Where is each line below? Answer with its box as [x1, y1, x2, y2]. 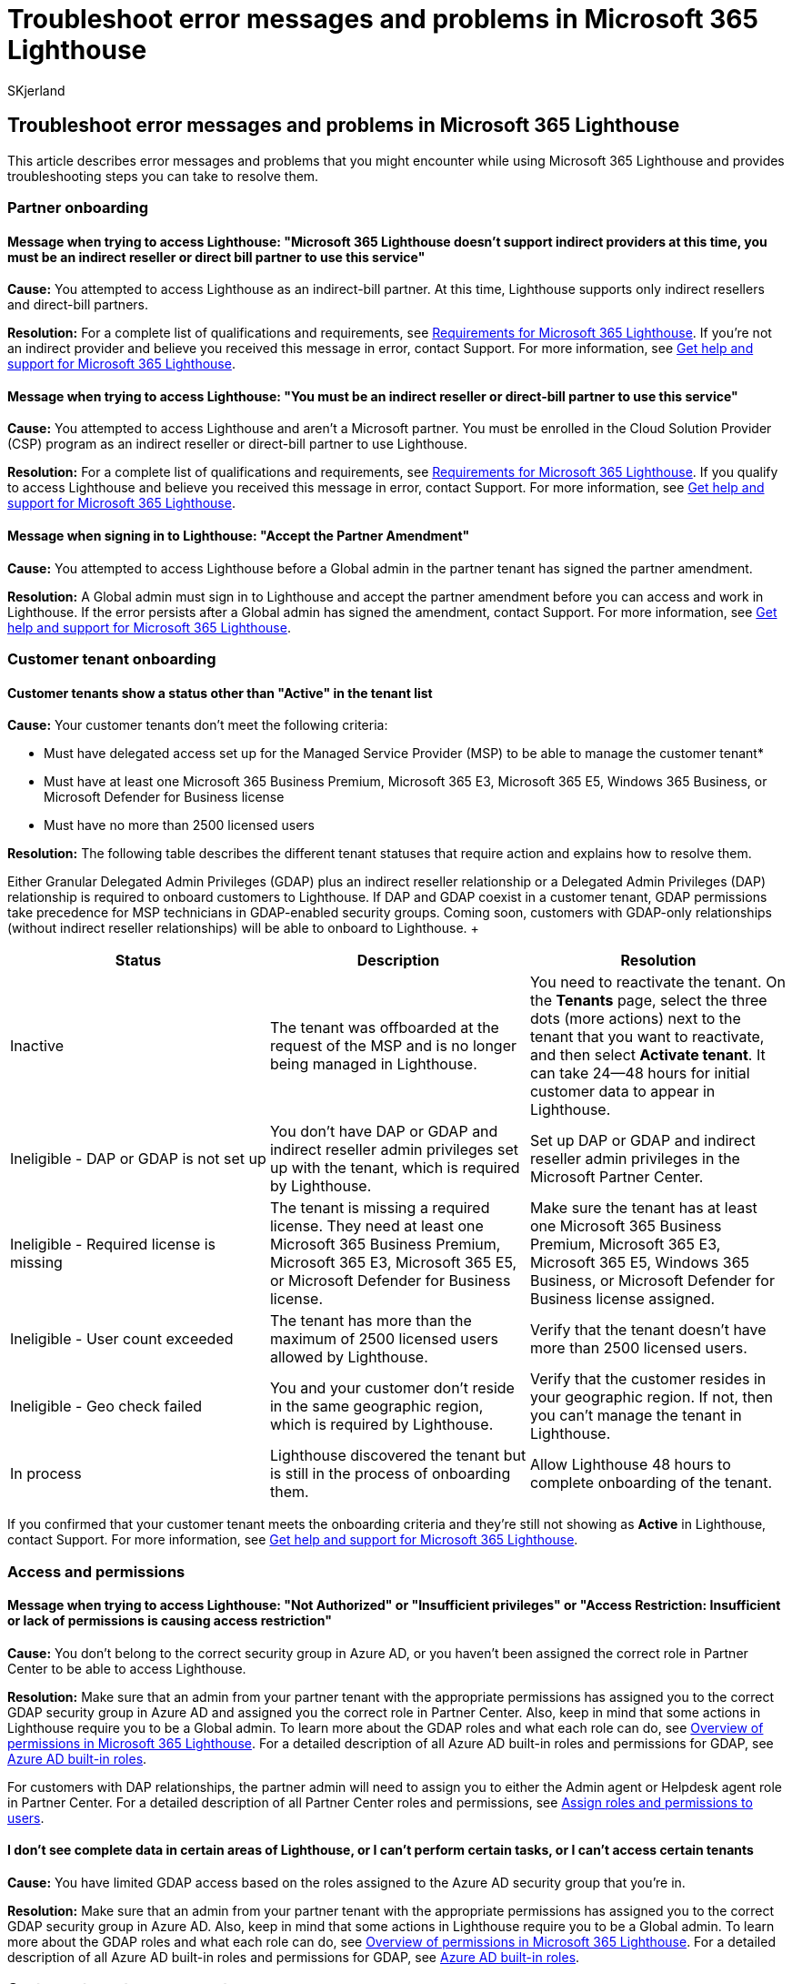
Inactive [10, 1037, 64, 1056]
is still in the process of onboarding [269, 1464, 511, 1483]
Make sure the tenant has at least [529, 1199, 757, 1218]
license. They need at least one [269, 1217, 484, 1236]
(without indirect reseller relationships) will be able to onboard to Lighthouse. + [7, 920, 479, 936]
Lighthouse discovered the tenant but [269, 1446, 526, 1465]
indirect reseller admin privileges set [269, 1140, 519, 1159]
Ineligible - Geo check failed [10, 1397, 203, 1416]
